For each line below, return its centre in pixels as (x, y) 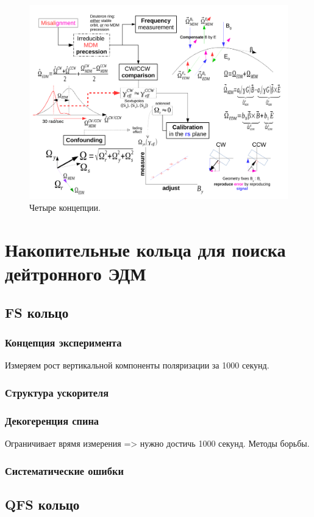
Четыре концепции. (65, 207)
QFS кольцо (42, 504)
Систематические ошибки (64, 470)
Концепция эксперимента (63, 343)
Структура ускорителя (57, 392)
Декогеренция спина (52, 420)
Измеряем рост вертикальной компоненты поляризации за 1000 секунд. (137, 365)
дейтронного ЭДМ (76, 273)
